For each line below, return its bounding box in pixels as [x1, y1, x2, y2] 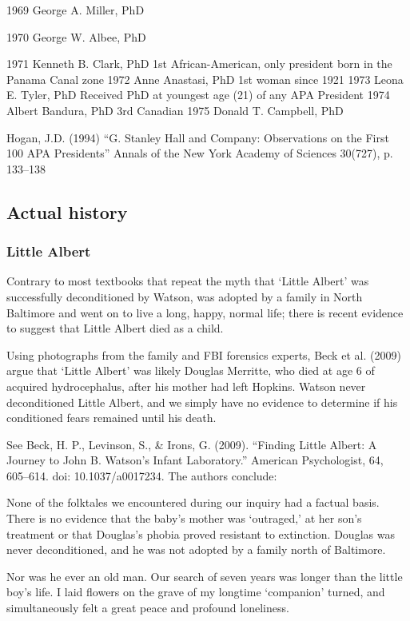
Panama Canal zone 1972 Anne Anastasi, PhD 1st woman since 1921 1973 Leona [6, 70, 404, 87]
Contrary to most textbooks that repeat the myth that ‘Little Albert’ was [6, 273, 369, 289]
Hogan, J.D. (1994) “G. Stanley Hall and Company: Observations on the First [6, 129, 389, 145]
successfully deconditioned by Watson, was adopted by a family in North [6, 288, 363, 305]
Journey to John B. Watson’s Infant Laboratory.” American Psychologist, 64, [6, 452, 384, 468]
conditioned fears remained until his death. [6, 409, 217, 426]
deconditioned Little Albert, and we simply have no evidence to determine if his [6, 393, 398, 410]
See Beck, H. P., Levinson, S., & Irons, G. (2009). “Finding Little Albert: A [6, 436, 377, 452]
